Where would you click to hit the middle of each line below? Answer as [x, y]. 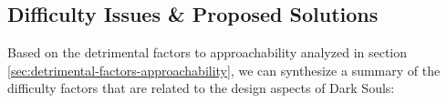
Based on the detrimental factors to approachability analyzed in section [208, 52]
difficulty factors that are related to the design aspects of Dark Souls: [201, 88]
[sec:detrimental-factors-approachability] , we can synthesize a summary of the [224, 70]
